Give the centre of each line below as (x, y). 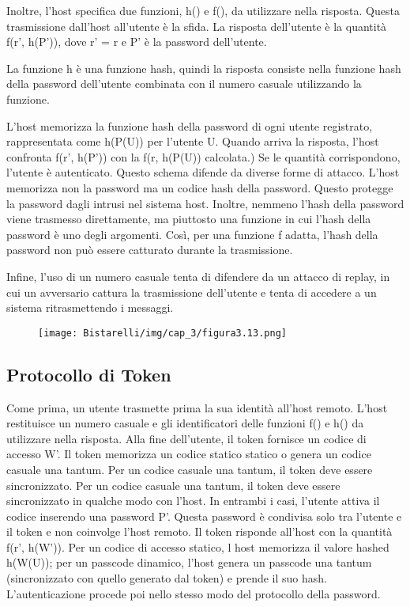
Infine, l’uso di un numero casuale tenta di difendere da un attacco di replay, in (198, 276)
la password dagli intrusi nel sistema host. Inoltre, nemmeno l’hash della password (205, 203)
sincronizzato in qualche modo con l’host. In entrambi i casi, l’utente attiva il (193, 501)
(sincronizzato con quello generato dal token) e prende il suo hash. (167, 578)
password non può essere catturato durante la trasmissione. (150, 250)
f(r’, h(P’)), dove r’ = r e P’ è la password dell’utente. (137, 42)
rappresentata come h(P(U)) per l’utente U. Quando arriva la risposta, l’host (193, 141)
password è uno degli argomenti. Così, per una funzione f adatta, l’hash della (192, 234)
